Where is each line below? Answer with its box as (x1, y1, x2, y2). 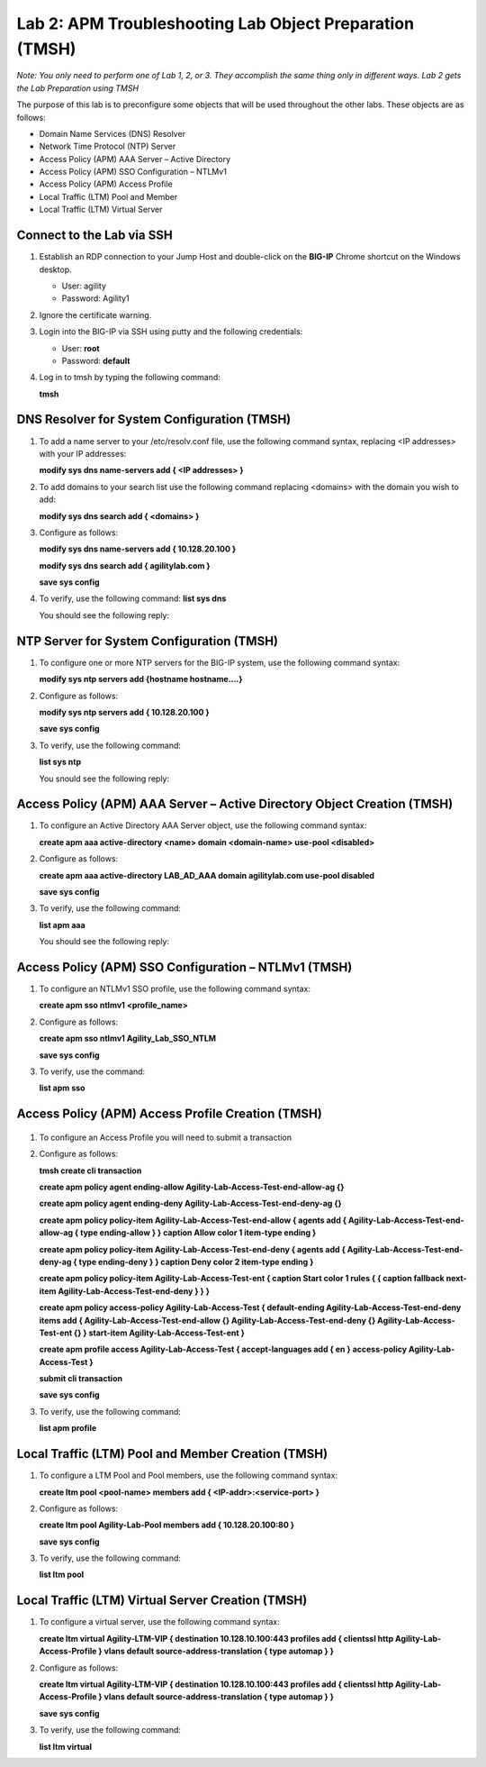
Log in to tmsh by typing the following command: (39, 372, 220, 383)
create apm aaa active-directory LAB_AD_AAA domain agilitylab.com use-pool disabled (39, 870, 375, 880)
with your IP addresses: (39, 448, 127, 459)
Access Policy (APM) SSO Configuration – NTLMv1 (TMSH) (16, 960, 353, 975)
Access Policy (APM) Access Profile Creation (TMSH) (16, 1107, 323, 1122)
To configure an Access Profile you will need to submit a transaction (39, 1132, 292, 1143)
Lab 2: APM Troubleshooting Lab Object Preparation (16, 14, 414, 33)
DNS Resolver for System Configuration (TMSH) (16, 412, 292, 427)
